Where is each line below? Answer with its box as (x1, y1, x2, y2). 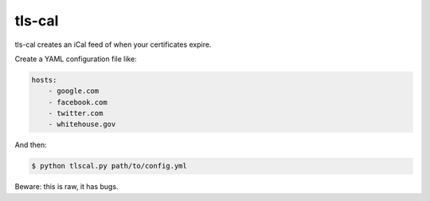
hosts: (31, 75, 57, 84)
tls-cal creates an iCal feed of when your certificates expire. (14, 40, 212, 49)
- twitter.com (48, 109, 104, 118)
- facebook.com (48, 98, 107, 106)
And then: (14, 140, 47, 150)
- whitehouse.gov (48, 120, 116, 129)
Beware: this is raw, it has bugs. (14, 182, 119, 191)
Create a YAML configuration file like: (14, 54, 137, 64)
